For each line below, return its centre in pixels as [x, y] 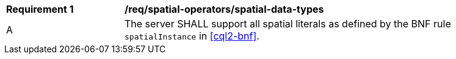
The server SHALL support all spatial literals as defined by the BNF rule [288, 24]
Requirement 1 [40, 9]
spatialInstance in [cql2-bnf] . [192, 36]
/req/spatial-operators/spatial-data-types [224, 9]
